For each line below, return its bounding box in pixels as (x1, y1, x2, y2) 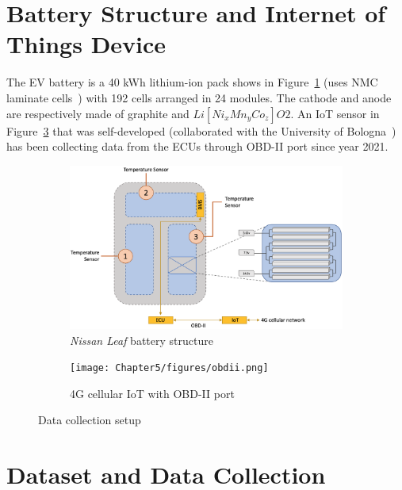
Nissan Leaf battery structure (70, 331, 213, 348)
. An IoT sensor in (290, 105, 380, 121)
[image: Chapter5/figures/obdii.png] (70, 362, 269, 374)
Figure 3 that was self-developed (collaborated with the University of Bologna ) (6, 122, 396, 139)
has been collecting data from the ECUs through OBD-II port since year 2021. (6, 138, 389, 155)
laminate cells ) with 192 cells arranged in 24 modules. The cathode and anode (6, 89, 392, 105)
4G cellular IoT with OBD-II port (70, 385, 235, 401)
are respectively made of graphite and (6, 105, 190, 121)
